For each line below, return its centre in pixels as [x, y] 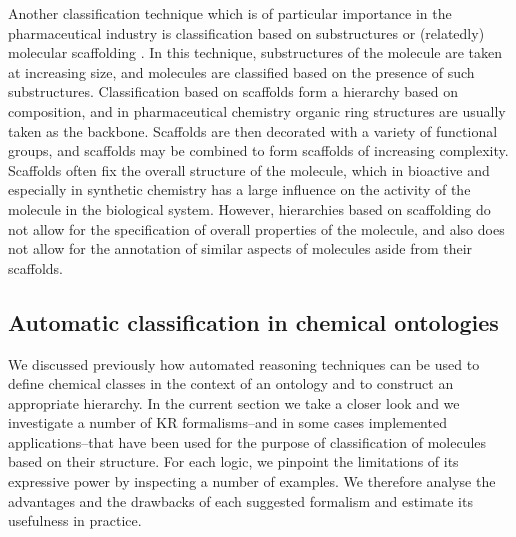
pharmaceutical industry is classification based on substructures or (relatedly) [246, 32]
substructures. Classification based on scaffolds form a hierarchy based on [233, 91]
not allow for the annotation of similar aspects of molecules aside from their [240, 248]
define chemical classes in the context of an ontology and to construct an [231, 383]
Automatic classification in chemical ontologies [253, 321]
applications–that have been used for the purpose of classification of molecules [247, 441]
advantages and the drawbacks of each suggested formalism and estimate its [240, 500]
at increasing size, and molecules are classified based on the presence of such [241, 71]
